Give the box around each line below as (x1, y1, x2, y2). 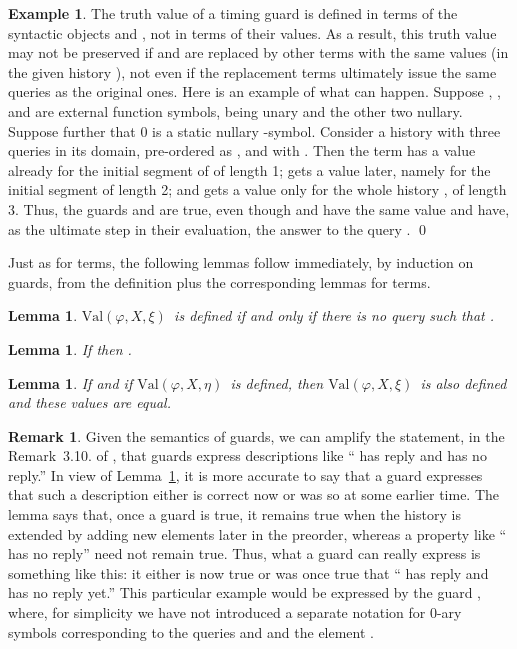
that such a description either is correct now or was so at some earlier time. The (8, 484, 500, 505)
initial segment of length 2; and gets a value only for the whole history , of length (8, 179, 507, 200)
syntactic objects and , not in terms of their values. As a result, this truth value (8, 22, 497, 43)
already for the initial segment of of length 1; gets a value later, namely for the (8, 159, 491, 180)
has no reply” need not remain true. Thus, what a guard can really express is (8, 543, 481, 564)
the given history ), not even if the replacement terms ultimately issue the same (8, 61, 497, 82)
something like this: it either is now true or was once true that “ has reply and (8, 562, 489, 583)
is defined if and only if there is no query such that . (174, 305, 495, 326)
